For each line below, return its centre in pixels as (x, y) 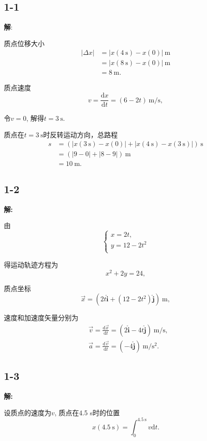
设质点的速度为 (28, 412)
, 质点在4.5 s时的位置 (87, 412)
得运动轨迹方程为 (31, 264)
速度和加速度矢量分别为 (41, 318)
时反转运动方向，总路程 (81, 134)
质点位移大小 (24, 43)
